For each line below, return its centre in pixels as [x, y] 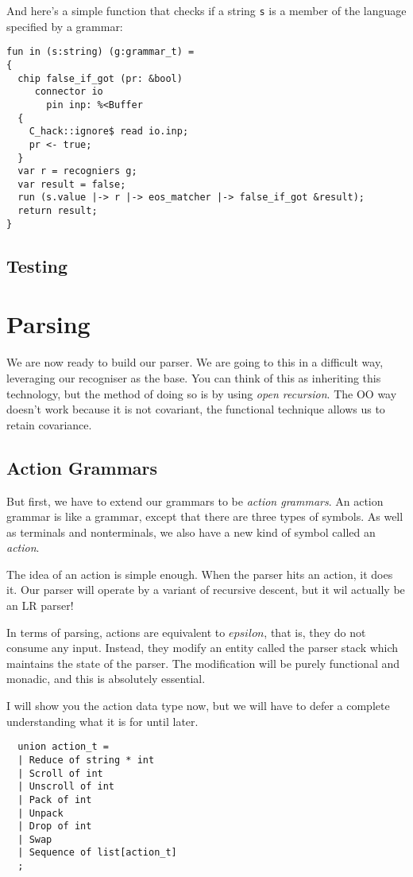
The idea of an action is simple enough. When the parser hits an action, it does [200, 574]
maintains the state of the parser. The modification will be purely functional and [203, 663]
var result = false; [72, 184]
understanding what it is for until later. [102, 721]
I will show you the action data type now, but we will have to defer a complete [198, 706]
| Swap [35, 839]
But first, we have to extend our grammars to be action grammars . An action [195, 501]
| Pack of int [55, 799]
